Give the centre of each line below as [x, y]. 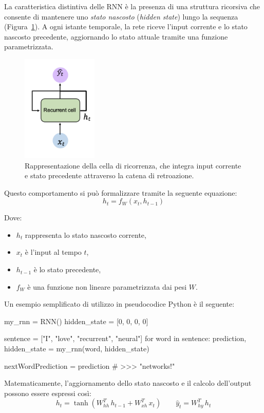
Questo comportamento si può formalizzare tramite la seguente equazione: [121, 192]
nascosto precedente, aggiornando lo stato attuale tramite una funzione [116, 36]
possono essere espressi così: [48, 393]
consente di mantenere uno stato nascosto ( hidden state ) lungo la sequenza [121, 16]
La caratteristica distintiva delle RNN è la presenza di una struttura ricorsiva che [132, 6]
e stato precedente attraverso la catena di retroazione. [109, 175]
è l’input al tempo [53, 252]
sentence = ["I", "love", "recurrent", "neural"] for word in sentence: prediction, [125, 338]
